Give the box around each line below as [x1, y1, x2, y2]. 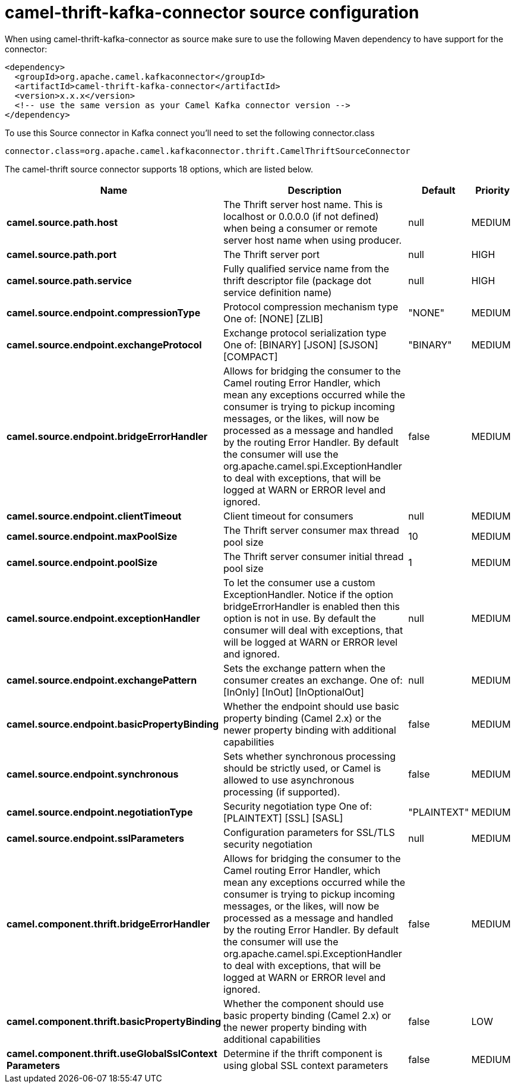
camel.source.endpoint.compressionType [7, 306, 201, 319]
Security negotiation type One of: [223, 800, 372, 812]
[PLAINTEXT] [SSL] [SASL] [223, 812, 343, 824]
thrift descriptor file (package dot [223, 274, 372, 287]
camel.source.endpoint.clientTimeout [7, 510, 182, 522]
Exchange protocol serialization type [223, 326, 387, 339]
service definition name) [223, 286, 332, 298]
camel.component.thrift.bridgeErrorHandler [7, 917, 210, 930]
